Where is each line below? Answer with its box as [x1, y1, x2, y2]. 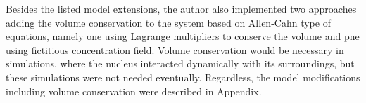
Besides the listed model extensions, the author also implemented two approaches [6, 1, 357, 15]
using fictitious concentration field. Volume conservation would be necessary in [6, 42, 344, 57]
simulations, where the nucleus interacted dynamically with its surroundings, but [6, 56, 355, 71]
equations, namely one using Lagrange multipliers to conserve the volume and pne [6, 29, 360, 43]
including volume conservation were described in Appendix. [6, 83, 262, 98]
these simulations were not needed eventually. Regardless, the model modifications [6, 69, 360, 84]
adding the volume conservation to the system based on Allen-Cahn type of [6, 15, 331, 29]
